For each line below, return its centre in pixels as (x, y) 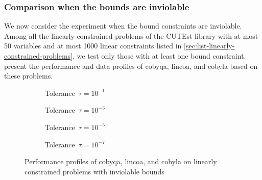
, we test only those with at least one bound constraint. (159, 56)
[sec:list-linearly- (209, 46)
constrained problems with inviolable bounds (94, 171)
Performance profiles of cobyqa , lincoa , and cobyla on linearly (121, 161)
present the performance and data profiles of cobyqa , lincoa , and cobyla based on (131, 66)
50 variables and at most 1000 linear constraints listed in (93, 46)
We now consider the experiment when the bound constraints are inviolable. (123, 26)
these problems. (29, 76)
